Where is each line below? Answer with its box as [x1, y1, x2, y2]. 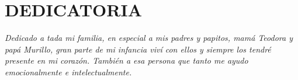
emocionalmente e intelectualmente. [5, 65, 132, 78]
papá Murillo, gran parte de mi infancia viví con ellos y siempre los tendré [5, 43, 271, 55]
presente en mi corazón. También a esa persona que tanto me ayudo [5, 54, 248, 67]
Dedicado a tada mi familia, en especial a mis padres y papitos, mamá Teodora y [5, 32, 293, 44]
